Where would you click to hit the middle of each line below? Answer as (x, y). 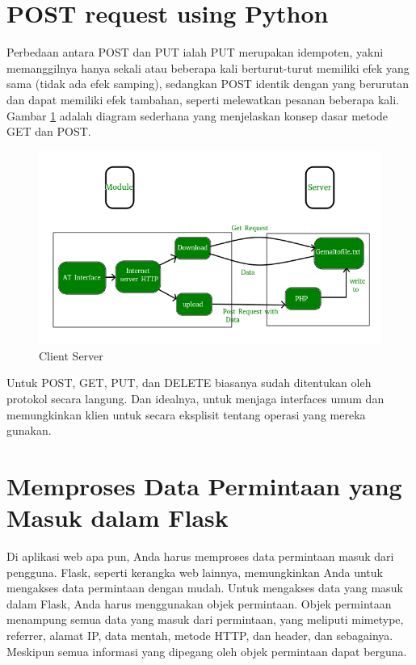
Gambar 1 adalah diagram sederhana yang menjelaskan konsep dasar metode (197, 115)
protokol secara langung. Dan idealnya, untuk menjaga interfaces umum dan (195, 398)
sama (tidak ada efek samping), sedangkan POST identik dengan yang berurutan (208, 84)
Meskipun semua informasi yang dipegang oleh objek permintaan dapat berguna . (207, 651)
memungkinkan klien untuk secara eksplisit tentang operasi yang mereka (186, 414)
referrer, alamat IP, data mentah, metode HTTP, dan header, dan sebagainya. (200, 635)
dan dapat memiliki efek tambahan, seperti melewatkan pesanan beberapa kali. (203, 99)
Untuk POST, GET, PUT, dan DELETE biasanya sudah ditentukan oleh (189, 383)
